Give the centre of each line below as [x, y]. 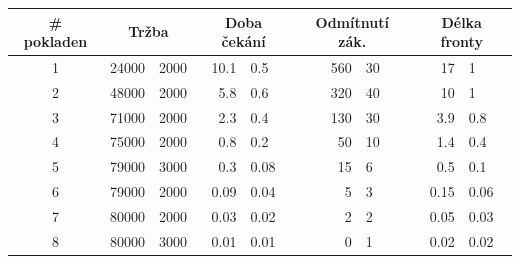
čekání [243, 41]
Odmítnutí [352, 21]
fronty [461, 41]
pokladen [55, 41]
